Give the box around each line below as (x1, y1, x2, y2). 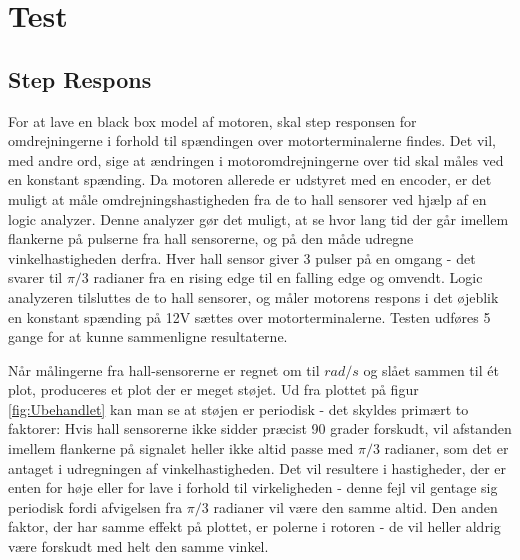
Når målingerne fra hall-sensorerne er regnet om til (8, 359, 320, 380)
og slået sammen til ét (363, 359, 499, 380)
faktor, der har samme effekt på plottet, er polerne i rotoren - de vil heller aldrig (8, 516, 501, 537)
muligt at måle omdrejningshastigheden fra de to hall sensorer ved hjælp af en (8, 188, 487, 209)
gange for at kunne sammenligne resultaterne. (8, 326, 288, 347)
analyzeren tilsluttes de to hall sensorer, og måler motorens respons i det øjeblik (8, 286, 499, 307)
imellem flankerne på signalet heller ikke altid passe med (8, 438, 354, 459)
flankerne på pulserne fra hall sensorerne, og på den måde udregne (8, 228, 414, 249)
